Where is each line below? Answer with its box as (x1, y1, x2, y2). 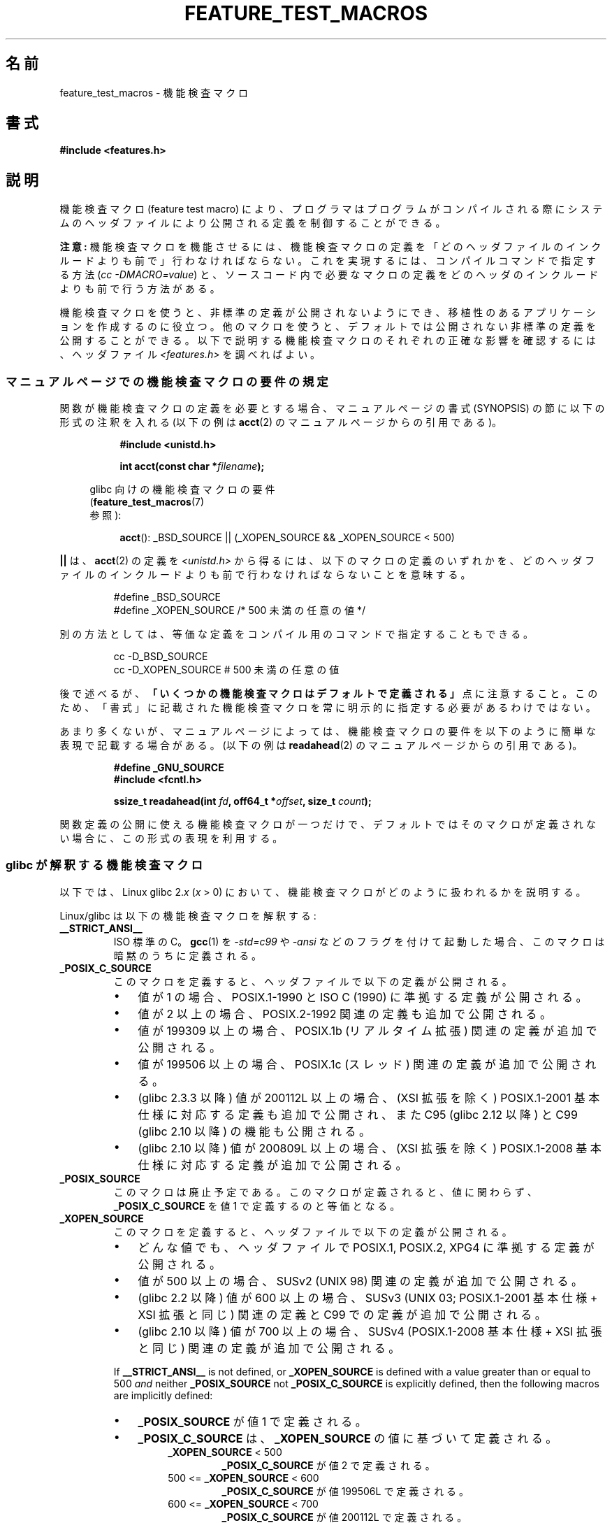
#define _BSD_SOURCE (113, 591, 221, 603)
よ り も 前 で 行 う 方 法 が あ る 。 (59, 283, 220, 295)
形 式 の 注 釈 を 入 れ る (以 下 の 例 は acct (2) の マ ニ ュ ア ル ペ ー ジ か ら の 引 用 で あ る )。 (59, 416, 502, 429)
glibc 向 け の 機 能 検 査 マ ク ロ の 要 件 (89, 483, 275, 496)
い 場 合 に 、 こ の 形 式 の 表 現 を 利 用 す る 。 (59, 832, 283, 845)
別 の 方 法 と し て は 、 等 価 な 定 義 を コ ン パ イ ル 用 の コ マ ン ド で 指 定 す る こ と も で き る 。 (59, 628, 534, 641)
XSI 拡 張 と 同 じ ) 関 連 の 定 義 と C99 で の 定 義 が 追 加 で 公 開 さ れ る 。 (138, 1307, 546, 1322)
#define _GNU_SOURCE (113, 761, 224, 774)
